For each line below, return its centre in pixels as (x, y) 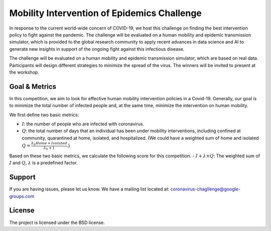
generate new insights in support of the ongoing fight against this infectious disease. (97, 49)
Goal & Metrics (33, 86)
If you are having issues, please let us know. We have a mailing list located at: (89, 189)
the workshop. (24, 72)
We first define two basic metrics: (44, 115)
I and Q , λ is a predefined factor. (43, 163)
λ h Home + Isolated (49, 144)
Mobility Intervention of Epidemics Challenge (105, 13)
